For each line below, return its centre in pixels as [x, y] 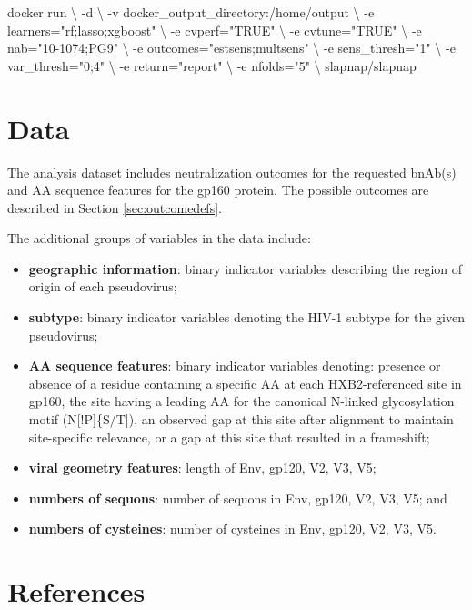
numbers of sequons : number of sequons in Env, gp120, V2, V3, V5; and [238, 498]
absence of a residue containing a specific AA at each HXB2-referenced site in [245, 383]
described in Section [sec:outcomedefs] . [115, 207]
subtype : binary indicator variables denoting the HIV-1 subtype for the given [246, 317]
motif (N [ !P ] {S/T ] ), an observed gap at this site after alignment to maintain [241, 419]
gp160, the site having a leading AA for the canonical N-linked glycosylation [241, 401]
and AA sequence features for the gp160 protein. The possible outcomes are [218, 190]
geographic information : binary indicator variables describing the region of [246, 268]
